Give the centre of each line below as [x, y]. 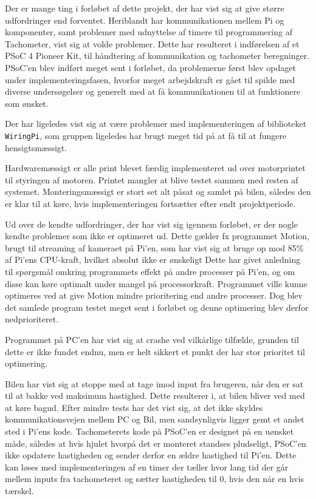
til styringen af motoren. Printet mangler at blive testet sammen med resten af [152, 179]
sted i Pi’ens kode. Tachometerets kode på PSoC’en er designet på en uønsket [149, 431]
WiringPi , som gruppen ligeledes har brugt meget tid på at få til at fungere [146, 135]
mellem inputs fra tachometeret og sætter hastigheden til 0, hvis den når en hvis [155, 479]
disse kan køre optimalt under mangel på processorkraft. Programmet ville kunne [156, 283]
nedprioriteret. [32, 319]
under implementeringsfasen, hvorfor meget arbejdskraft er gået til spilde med [150, 79]
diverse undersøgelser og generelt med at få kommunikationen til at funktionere [153, 91]
